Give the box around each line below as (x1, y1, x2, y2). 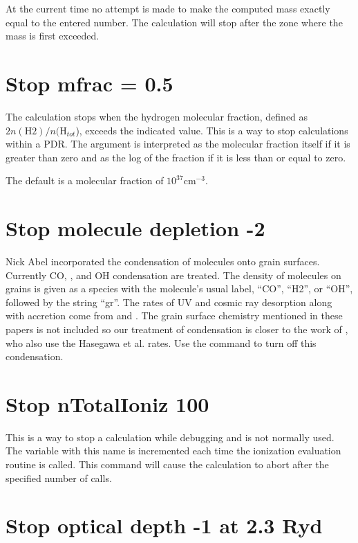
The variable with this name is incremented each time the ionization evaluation (6, 443, 341, 458)
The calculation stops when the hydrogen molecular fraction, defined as (6, 109, 308, 123)
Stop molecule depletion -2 (6, 214, 265, 242)
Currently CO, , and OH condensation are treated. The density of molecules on (6, 267, 341, 282)
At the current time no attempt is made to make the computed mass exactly (6, 1, 330, 15)
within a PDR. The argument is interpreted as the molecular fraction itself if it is (6, 136, 350, 151)
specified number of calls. (6, 470, 112, 485)
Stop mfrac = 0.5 (6, 69, 173, 97)
